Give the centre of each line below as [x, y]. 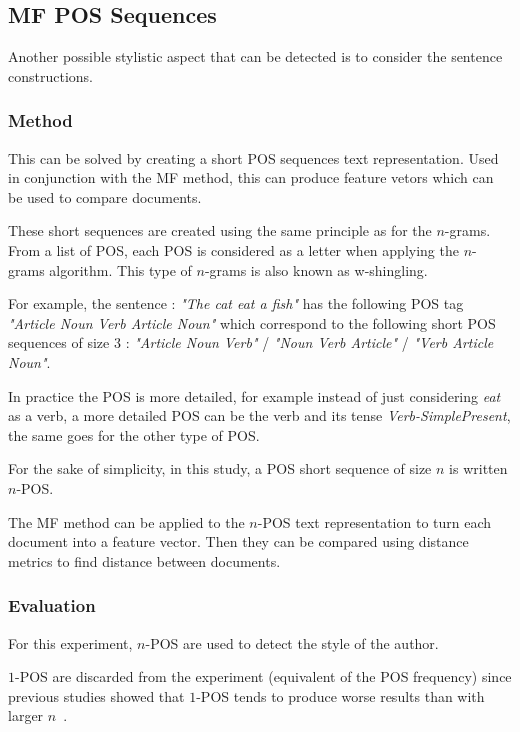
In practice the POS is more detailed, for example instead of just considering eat [254, 395]
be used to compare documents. [105, 196]
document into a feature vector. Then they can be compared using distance [238, 541]
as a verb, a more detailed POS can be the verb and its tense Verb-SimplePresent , [259, 415]
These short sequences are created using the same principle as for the [220, 230]
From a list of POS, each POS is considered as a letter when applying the [233, 249]
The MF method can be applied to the [126, 521]
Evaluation [52, 605]
